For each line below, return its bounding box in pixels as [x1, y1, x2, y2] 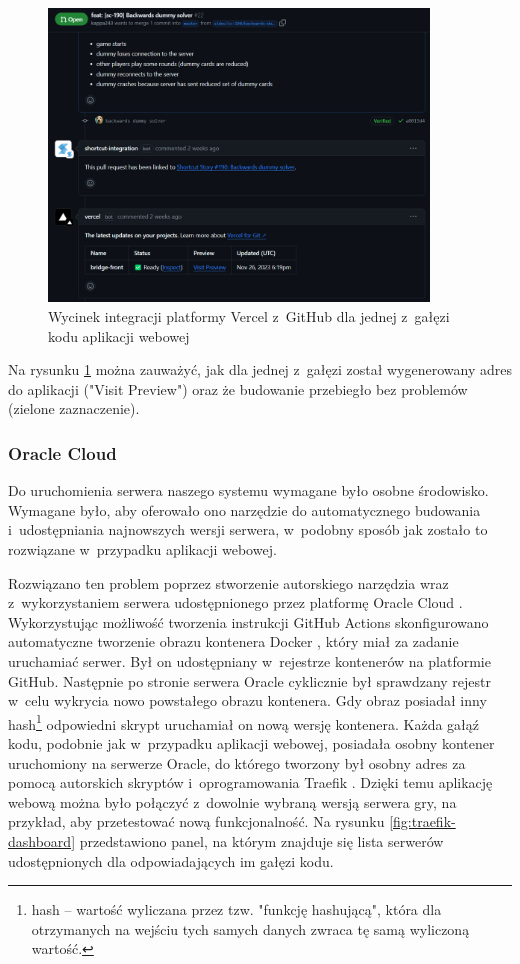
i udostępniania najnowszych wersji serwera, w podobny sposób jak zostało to [8, 519, 488, 540]
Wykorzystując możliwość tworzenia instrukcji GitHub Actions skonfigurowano [8, 611, 489, 632]
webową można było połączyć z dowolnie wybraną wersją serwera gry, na [8, 791, 457, 812]
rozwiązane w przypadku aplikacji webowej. [8, 538, 277, 559]
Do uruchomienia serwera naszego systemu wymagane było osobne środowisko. [8, 480, 489, 501]
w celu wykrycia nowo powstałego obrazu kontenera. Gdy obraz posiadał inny [8, 690, 487, 711]
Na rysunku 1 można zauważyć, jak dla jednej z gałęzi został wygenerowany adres [8, 359, 512, 380]
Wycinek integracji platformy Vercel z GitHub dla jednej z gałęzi [48, 305, 450, 326]
